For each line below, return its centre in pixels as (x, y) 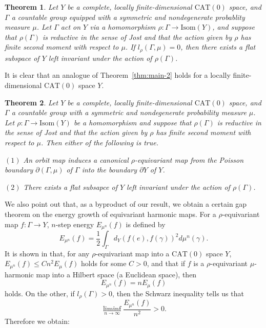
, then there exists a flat (218, 47)
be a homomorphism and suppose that (132, 122)
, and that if (166, 263)
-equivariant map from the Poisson (189, 159)
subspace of (22, 58)
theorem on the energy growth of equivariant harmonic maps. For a (110, 214)
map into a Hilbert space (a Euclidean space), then (116, 274)
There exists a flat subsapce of (70, 187)
